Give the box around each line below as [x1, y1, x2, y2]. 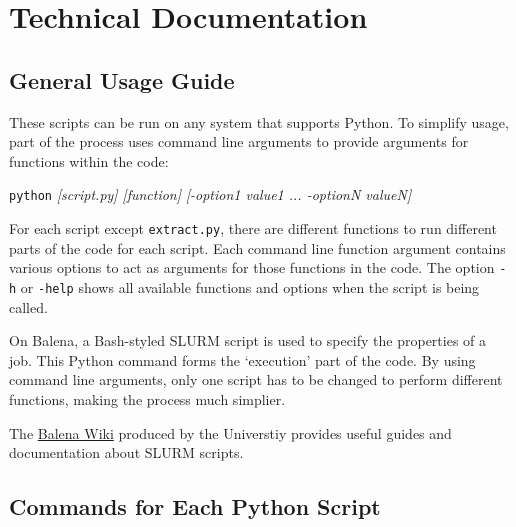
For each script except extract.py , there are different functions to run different [9, 218, 497, 239]
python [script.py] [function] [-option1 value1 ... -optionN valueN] [9, 184, 412, 205]
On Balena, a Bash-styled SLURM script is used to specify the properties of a [9, 330, 487, 351]
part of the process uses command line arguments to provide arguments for [9, 131, 469, 152]
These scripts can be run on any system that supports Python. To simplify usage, [9, 111, 509, 132]
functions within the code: [9, 150, 169, 171]
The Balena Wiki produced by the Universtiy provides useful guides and [9, 422, 452, 443]
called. [9, 296, 48, 317]
